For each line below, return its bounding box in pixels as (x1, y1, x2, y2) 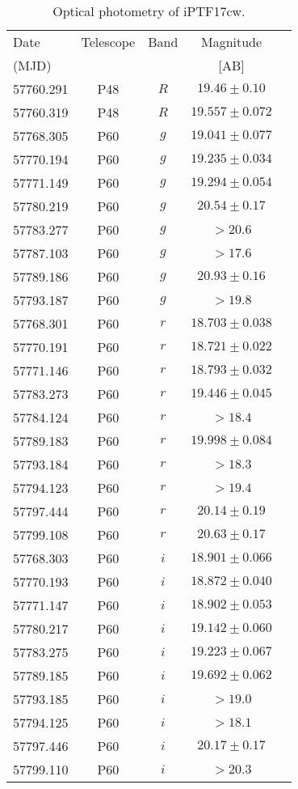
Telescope (81, 32, 136, 51)
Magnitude (200, 32, 262, 51)
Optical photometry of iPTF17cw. (52, 2, 246, 20)
